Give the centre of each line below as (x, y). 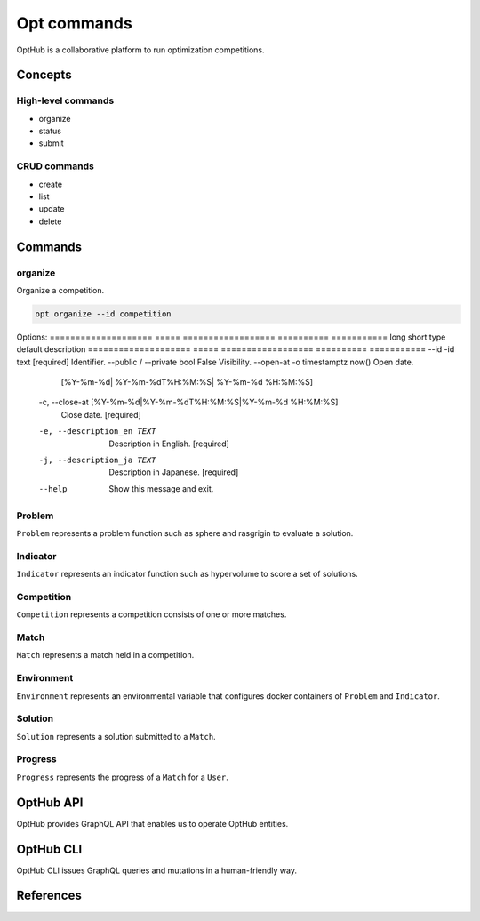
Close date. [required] (101, 414)
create (50, 184)
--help (53, 489)
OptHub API (50, 802)
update (52, 209)
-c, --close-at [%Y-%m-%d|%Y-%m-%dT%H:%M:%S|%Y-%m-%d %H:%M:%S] (188, 402)
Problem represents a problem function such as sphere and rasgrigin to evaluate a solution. (185, 533)
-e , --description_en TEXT (97, 432)
